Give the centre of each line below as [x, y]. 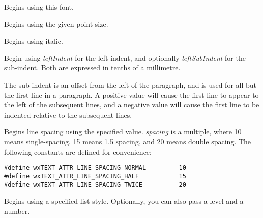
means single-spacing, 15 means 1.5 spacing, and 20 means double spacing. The [128, 141]
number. [17, 211]
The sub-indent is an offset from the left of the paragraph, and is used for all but [130, 84]
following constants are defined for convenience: [78, 151]
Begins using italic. [34, 41]
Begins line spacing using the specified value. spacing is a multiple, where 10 [123, 132]
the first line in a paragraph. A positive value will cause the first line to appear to [131, 95]
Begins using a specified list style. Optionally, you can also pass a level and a [124, 201]
